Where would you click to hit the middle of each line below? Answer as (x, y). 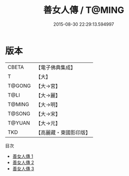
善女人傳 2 (23, 162)
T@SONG (19, 114)
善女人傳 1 (23, 156)
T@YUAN (19, 123)
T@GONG (19, 86)
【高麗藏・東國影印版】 (63, 132)
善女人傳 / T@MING (84, 10)
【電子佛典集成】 (56, 67)
